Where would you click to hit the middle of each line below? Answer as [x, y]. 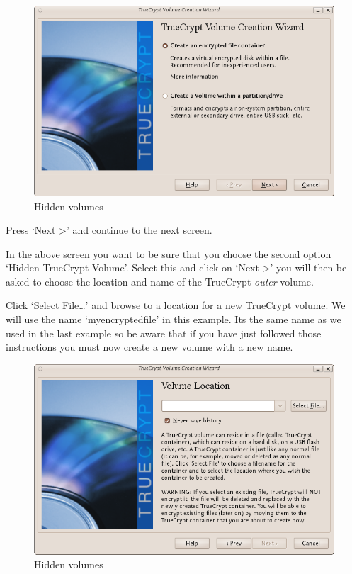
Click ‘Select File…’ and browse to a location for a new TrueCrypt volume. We [176, 305]
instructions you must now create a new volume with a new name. [149, 347]
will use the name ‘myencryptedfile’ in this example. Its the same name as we [174, 319]
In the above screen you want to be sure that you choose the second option [169, 253]
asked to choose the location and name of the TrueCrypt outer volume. [160, 281]
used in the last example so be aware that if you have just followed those [164, 333]
